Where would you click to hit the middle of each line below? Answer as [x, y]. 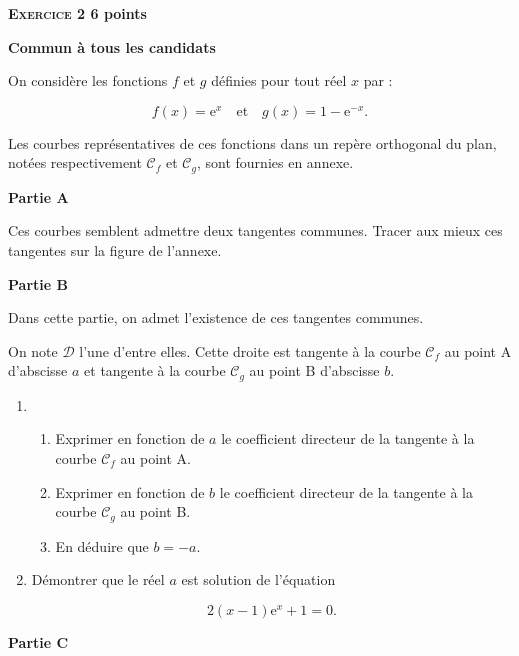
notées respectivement [75, 162]
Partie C [38, 641]
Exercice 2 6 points [77, 13]
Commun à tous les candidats [112, 46]
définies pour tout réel [279, 80]
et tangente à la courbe [155, 370]
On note [33, 350]
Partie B [38, 283]
